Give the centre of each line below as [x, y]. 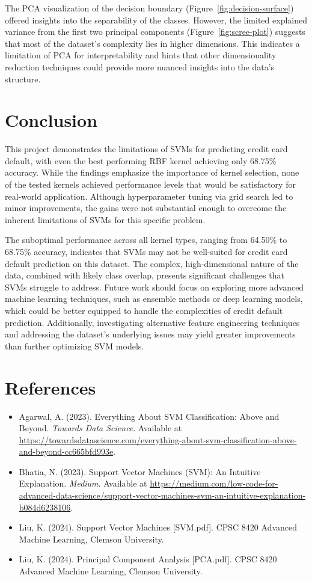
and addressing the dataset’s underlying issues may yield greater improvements [150, 334]
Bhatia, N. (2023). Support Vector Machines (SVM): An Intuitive [140, 471]
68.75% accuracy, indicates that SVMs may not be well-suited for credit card [146, 252]
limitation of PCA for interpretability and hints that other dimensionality [141, 55]
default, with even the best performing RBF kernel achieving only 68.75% [141, 160]
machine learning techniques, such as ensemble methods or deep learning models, [154, 299]
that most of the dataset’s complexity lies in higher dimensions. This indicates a [152, 43]
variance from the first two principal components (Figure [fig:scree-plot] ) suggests [155, 32]
